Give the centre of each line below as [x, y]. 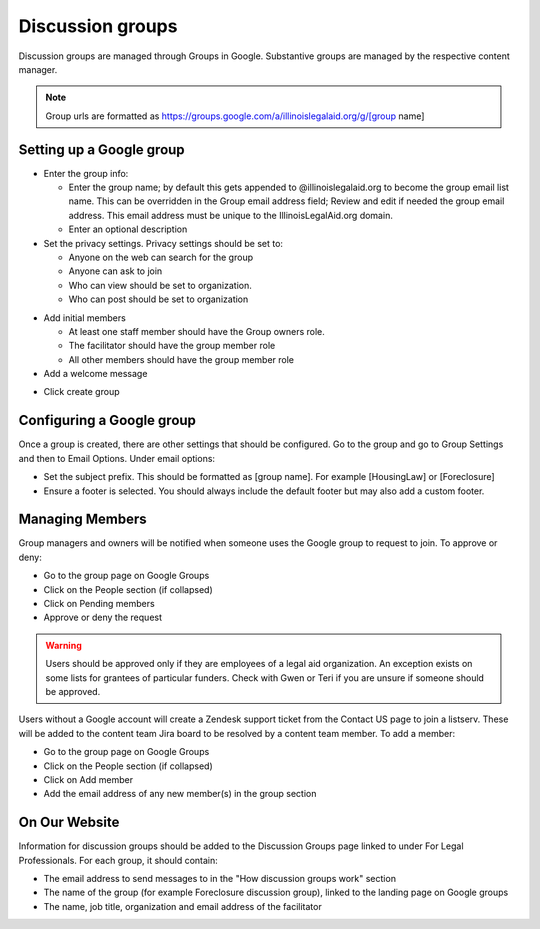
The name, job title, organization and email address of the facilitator [182, 906]
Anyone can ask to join [115, 271]
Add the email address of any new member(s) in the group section [180, 794]
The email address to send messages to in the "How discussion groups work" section [220, 879]
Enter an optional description [128, 229]
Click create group [81, 392]
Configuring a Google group [107, 420]
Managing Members [82, 519]
